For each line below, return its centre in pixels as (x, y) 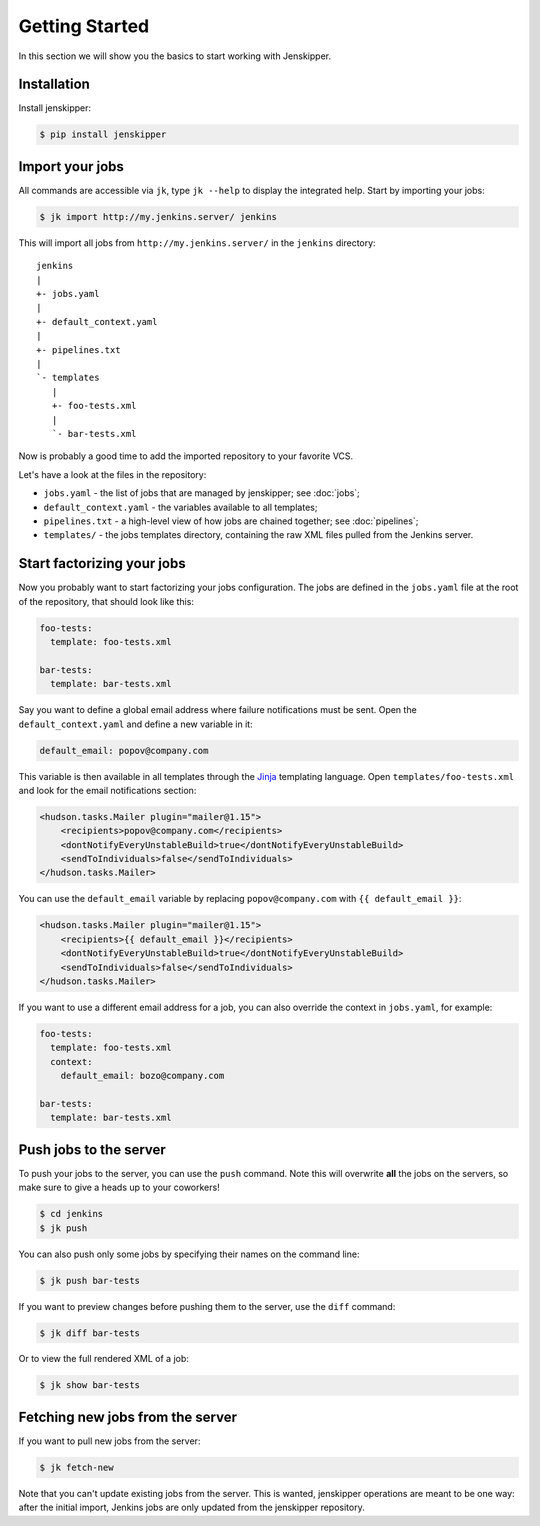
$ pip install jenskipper (103, 134)
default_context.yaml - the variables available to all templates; (180, 507)
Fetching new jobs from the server (127, 1416)
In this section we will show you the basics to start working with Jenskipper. (175, 56)
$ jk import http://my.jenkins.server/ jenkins (158, 216)
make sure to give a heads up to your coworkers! (119, 1187)
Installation (54, 84)
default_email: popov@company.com (124, 750)
